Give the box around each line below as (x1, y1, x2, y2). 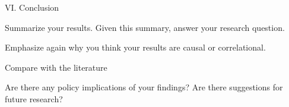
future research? (5, 92, 63, 105)
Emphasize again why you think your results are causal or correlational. (5, 41, 266, 53)
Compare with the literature (5, 61, 107, 73)
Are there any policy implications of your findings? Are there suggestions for (5, 81, 283, 93)
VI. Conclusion (5, 1, 59, 13)
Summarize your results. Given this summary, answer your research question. (5, 21, 285, 33)
